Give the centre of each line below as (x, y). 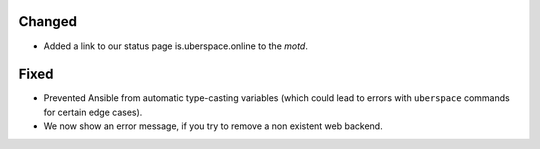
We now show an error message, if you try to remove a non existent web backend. (213, 126)
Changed (47, 21)
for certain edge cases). (93, 112)
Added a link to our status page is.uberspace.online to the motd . (176, 46)
